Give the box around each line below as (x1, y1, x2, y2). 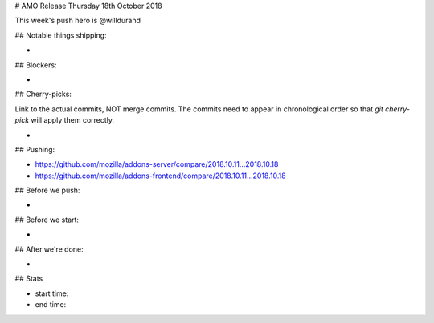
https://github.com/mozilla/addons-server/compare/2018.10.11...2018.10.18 (35, 159, 279, 169)
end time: (35, 300, 67, 309)
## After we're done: (14, 244, 84, 254)
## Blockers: (14, 60, 57, 70)
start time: (35, 289, 69, 298)
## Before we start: (14, 215, 80, 224)
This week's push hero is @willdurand (14, 16, 141, 26)
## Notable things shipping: (14, 30, 108, 40)
